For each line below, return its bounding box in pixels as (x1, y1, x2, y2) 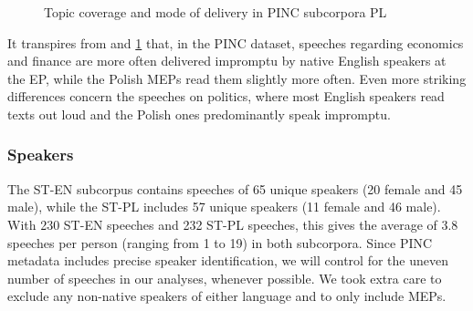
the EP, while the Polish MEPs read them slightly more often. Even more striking (7, 68, 467, 88)
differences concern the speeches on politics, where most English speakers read (7, 87, 445, 106)
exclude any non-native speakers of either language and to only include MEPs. (7, 286, 447, 306)
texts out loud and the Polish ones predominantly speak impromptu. (7, 104, 391, 123)
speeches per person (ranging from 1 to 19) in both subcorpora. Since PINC (7, 233, 433, 252)
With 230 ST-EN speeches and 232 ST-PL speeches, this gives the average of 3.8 (7, 214, 458, 233)
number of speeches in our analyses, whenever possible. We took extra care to (7, 268, 442, 287)
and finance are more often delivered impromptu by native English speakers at (7, 51, 447, 70)
